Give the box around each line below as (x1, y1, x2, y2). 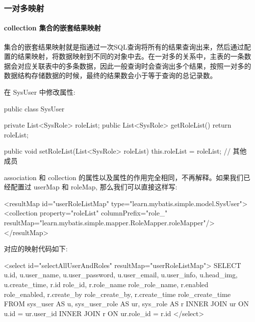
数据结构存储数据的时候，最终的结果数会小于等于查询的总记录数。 (4, 70, 217, 80)
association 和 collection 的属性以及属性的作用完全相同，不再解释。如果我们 (4, 172, 244, 182)
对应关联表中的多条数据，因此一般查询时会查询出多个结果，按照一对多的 (17, 60, 251, 71)
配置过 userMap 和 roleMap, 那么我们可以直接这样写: (10, 182, 178, 192)
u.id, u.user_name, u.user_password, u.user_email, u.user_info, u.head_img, (4, 269, 238, 280)
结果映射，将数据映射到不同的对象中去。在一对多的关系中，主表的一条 (17, 51, 244, 61)
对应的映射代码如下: (4, 243, 68, 254)
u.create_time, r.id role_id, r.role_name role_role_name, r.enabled (4, 279, 208, 289)
